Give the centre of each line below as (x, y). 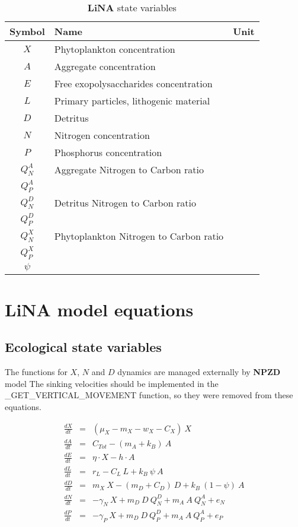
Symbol (27, 31)
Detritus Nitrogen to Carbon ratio (125, 203)
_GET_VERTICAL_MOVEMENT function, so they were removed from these (149, 395)
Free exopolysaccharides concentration (133, 83)
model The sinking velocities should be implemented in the (112, 383)
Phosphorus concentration (108, 152)
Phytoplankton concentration (115, 49)
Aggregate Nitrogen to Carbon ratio (129, 169)
